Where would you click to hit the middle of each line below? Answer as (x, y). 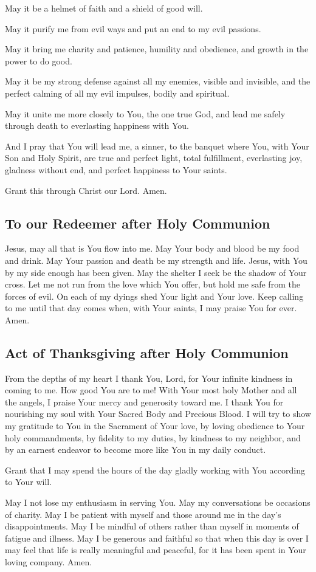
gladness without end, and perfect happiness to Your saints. (116, 169)
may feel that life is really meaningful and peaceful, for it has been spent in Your (156, 550)
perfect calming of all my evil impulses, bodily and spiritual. (117, 93)
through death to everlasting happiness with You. (97, 126)
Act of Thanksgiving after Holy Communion (147, 352)
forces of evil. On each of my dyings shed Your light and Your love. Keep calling (154, 296)
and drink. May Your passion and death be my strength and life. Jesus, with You (156, 260)
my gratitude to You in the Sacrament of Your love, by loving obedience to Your (155, 426)
